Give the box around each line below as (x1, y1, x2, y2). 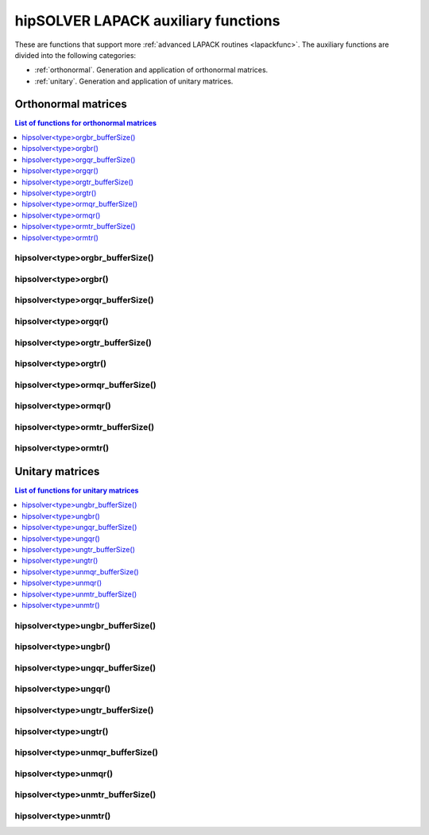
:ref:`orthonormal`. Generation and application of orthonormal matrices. (34, 65, 269, 75)
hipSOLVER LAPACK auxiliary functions (14, 12, 280, 29)
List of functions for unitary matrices (14, 485, 139, 496)
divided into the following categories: (14, 50, 137, 60)
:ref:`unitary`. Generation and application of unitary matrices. (34, 76, 234, 86)
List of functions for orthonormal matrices (14, 118, 157, 127)
